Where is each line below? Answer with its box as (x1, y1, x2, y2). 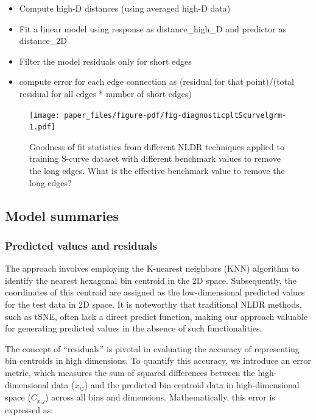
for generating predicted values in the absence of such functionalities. (5, 322, 262, 335)
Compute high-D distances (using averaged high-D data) (19, 2, 231, 14)
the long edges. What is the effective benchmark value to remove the (29, 164, 285, 177)
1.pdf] (29, 123, 55, 132)
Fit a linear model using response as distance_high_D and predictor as (19, 22, 286, 35)
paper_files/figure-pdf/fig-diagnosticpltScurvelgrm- (64, 110, 287, 120)
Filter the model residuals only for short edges (19, 54, 192, 67)
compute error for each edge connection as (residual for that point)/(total (19, 75, 294, 88)
